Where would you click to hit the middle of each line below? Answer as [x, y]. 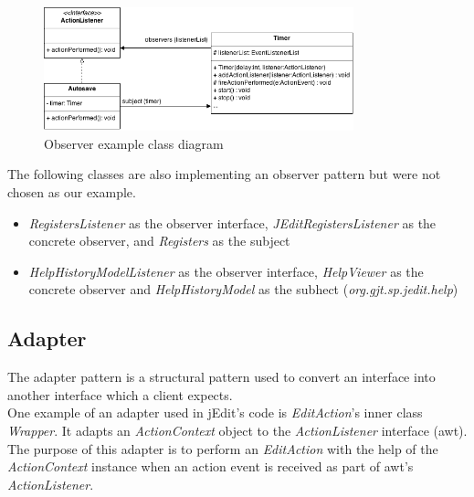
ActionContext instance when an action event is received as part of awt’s [211, 466]
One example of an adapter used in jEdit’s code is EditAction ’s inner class [215, 412]
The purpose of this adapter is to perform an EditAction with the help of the [223, 448]
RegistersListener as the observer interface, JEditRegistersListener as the [232, 222]
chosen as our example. [72, 192]
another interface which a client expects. [120, 394]
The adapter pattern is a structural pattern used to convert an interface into [221, 377]
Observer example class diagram [134, 143]
